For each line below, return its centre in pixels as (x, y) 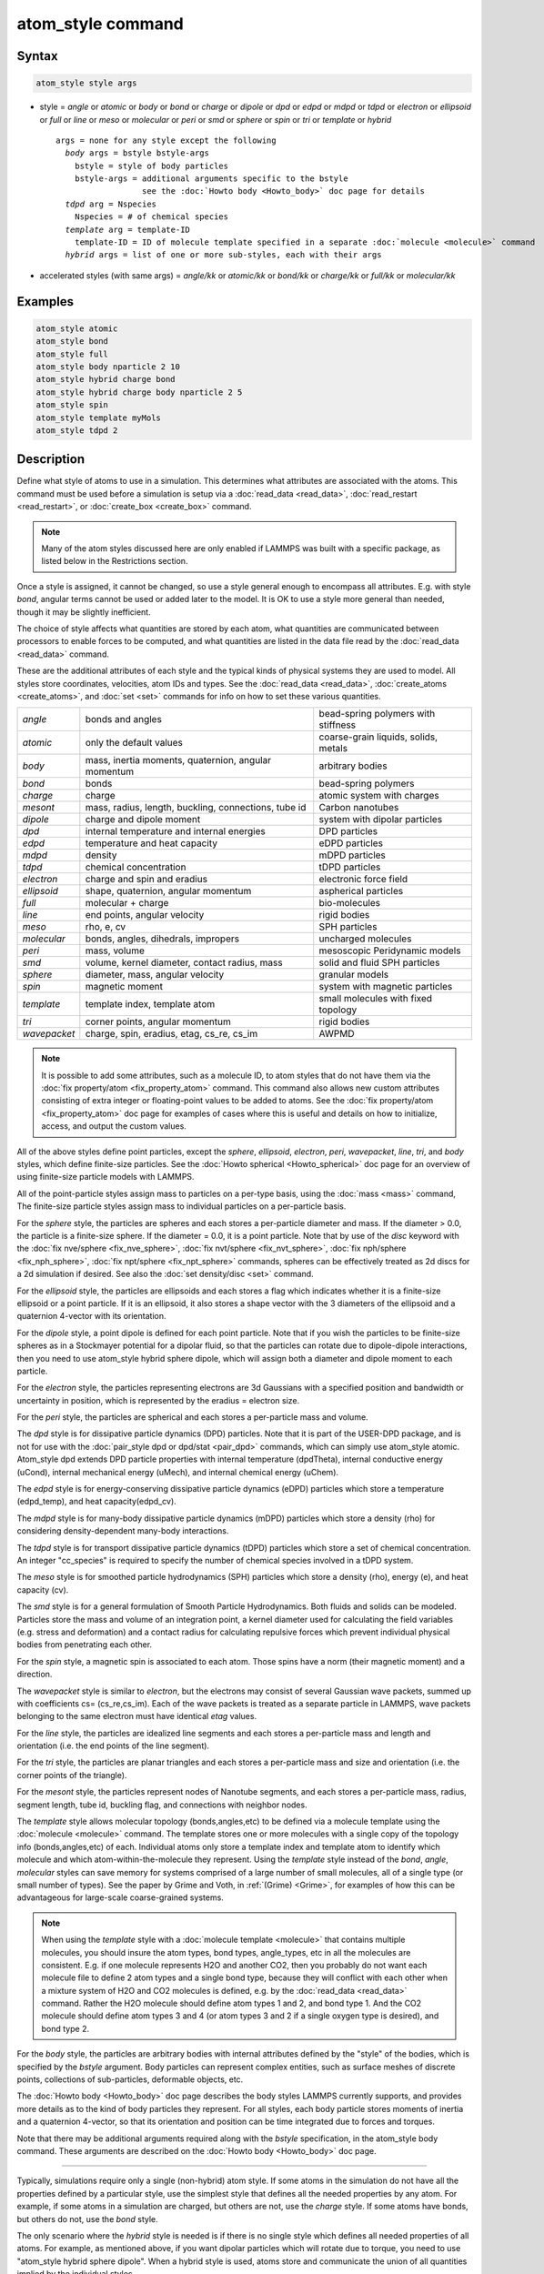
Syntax (37, 56)
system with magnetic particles (386, 987)
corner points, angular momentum (158, 1021)
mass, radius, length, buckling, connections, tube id (196, 808)
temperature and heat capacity (151, 843)
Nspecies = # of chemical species (151, 217)
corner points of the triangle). (72, 1775)
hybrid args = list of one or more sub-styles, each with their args (223, 255)
